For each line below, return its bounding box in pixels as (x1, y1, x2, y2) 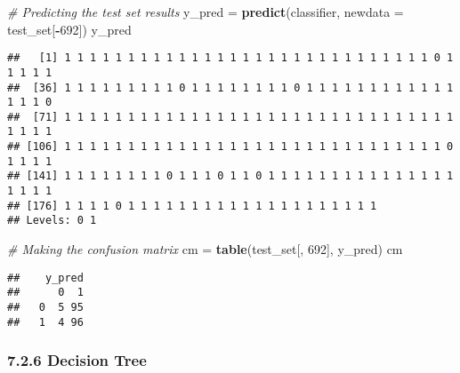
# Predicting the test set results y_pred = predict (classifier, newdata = (7, 3, 404, 20)
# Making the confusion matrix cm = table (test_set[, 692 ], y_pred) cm (7, 240, 403, 258)
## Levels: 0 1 (7, 214, 97, 227)
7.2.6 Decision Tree (7, 349, 147, 371)
